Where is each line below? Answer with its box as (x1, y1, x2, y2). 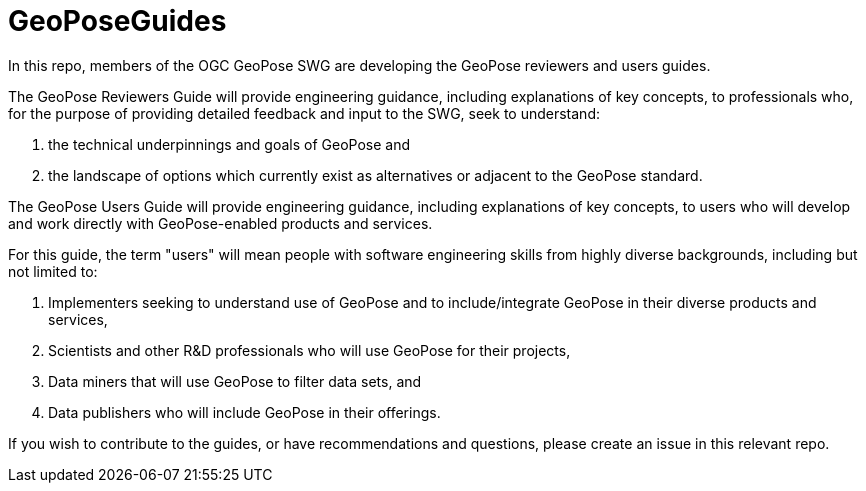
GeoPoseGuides (8, 4, 227, 38)
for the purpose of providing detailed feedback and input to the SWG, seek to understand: (8, 104, 600, 122)
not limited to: (8, 262, 98, 280)
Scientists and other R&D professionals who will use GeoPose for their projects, (48, 341, 571, 359)
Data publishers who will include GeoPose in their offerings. (48, 403, 441, 421)
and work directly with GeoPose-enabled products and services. (8, 214, 433, 232)
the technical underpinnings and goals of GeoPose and (48, 135, 410, 153)
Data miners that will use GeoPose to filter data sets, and (48, 372, 422, 390)
